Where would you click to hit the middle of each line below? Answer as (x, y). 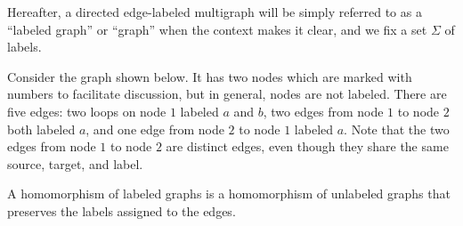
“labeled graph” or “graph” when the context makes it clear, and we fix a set (217, 29)
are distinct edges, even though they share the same (307, 146)
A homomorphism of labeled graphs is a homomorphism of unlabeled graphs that (229, 194)
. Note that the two (397, 129)
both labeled (41, 129)
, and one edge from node (155, 129)
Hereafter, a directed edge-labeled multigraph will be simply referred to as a (215, 12)
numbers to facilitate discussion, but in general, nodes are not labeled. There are (227, 94)
